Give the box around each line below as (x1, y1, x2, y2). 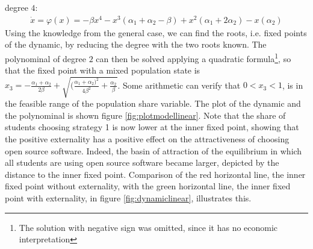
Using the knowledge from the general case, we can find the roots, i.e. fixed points (5, 26, 307, 39)
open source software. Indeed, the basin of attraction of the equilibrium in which (5, 144, 302, 157)
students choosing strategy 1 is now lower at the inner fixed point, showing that (5, 121, 299, 133)
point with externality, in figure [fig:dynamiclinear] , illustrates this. (5, 192, 252, 204)
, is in (282, 78, 303, 91)
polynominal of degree (5, 52, 87, 65)
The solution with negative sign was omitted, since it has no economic (19, 221, 278, 233)
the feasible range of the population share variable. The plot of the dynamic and (5, 97, 301, 110)
